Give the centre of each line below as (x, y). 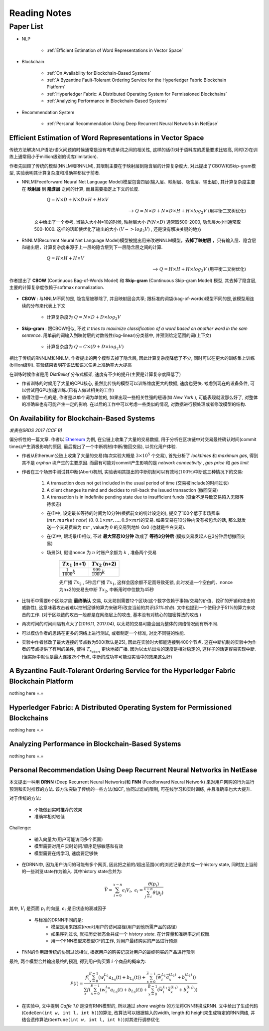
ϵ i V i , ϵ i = (133, 890)
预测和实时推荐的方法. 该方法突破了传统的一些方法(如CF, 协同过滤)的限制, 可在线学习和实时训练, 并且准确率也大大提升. (131, 789)
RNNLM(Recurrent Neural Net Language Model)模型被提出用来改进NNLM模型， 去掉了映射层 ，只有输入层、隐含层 (139, 240)
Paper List (26, 26)
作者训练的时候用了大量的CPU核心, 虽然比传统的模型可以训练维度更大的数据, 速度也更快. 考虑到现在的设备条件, (135, 383)
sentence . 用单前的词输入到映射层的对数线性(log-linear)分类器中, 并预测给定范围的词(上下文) (117, 335)
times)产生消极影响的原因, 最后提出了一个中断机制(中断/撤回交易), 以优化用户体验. (93, 446)
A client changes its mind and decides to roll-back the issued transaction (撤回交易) (132, 490)
